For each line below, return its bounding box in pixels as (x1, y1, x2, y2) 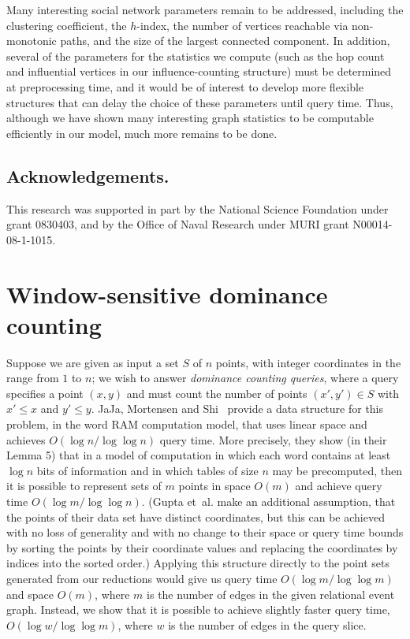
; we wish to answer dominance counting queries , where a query (91, 370, 399, 386)
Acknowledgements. (6, 163, 170, 188)
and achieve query (295, 477, 382, 494)
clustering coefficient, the (6, 17, 127, 33)
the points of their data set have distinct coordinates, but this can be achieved (6, 508, 385, 525)
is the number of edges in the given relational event (147, 585, 395, 602)
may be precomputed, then (272, 462, 403, 478)
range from (6, 370, 59, 386)
